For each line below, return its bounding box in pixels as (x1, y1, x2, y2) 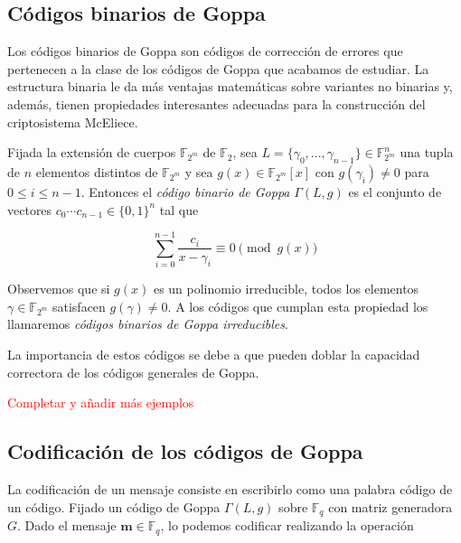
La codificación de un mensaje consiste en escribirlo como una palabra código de (7, 480, 453, 499)
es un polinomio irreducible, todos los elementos (153, 279, 419, 298)
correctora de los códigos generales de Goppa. (7, 362, 259, 381)
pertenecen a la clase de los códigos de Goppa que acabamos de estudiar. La (7, 59, 429, 78)
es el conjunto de (348, 182, 442, 201)
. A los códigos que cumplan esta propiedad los (167, 296, 428, 315)
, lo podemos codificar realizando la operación (160, 516, 414, 535)
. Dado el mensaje (17, 516, 117, 535)
